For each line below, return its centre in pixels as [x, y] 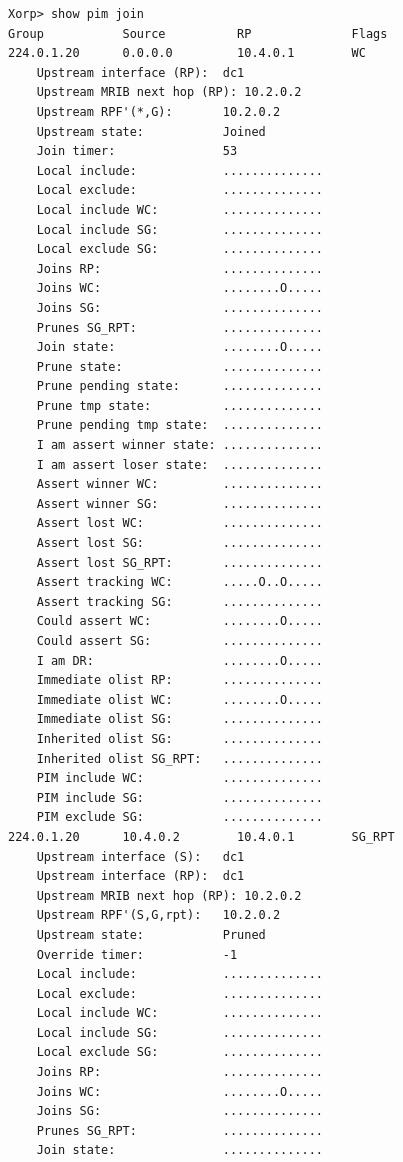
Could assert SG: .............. [179, 641]
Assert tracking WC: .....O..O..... [179, 582]
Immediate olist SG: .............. [179, 719]
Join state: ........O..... [179, 347]
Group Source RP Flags [198, 33]
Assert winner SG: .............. [179, 503]
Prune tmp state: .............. [179, 405]
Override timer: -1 [137, 954]
